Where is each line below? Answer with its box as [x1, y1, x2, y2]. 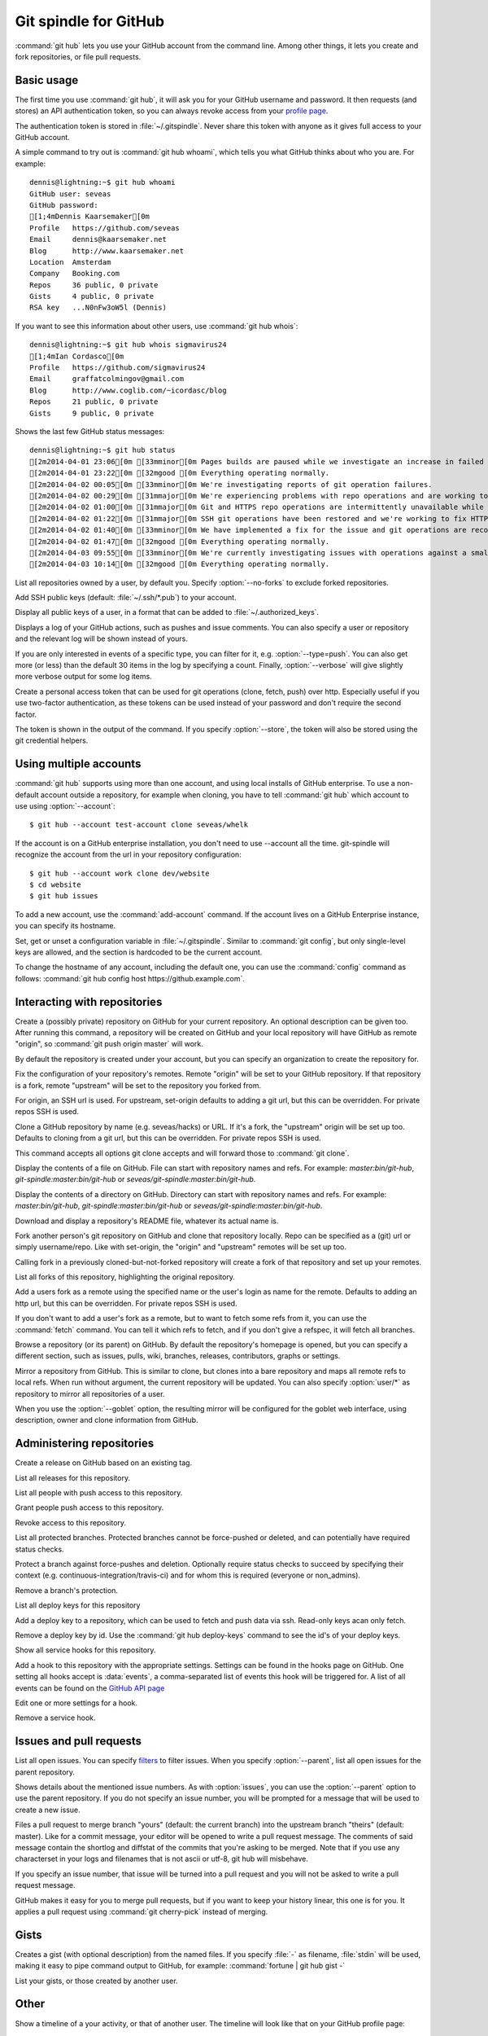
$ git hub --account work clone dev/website [29, 868, 211, 878]
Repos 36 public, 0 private [29, 280, 159, 289]
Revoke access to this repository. [15, 1517, 126, 1527]
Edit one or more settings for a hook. [15, 1698, 138, 1708]
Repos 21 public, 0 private [29, 397, 159, 406]
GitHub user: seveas [29, 189, 111, 199]
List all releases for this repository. [15, 1472, 130, 1482]
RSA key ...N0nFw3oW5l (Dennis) [29, 303, 167, 313]
